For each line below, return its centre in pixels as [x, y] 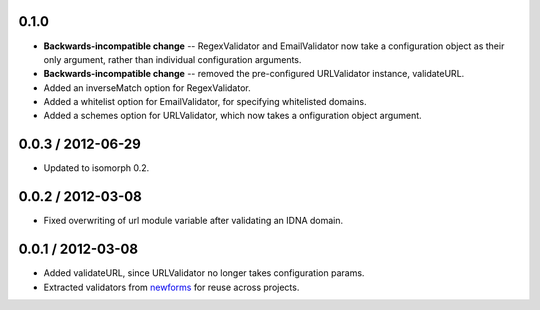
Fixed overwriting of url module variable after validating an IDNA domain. [193, 221]
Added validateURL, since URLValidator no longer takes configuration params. [204, 273]
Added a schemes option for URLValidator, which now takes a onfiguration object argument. [232, 116]
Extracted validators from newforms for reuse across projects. [171, 287]
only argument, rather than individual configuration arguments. [172, 59]
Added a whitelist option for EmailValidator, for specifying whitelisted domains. [205, 102]
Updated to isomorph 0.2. [96, 168]
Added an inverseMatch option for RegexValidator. [147, 87]
